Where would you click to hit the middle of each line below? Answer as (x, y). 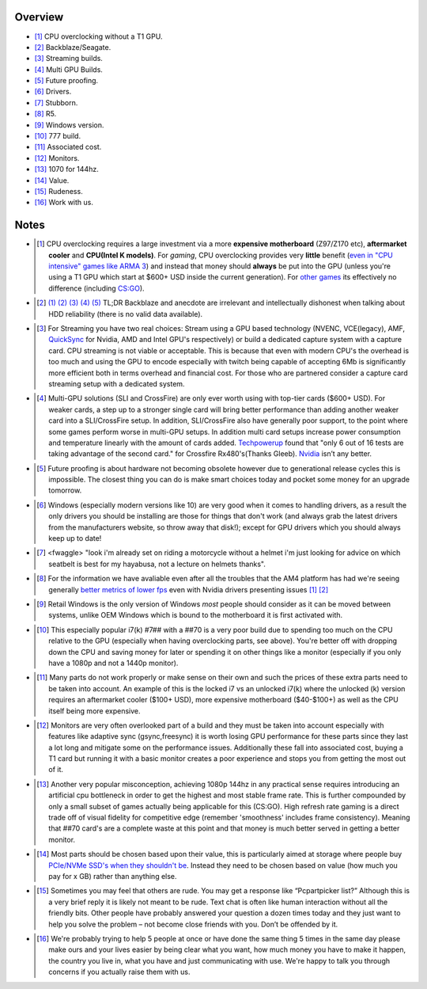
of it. (56, 770)
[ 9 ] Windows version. (69, 125)
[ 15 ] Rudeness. (59, 191)
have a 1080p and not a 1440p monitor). (113, 663)
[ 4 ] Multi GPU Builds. (68, 69)
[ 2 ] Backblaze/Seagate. (73, 47)
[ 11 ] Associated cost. (68, 147)
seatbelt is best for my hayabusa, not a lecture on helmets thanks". (157, 564)
